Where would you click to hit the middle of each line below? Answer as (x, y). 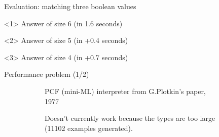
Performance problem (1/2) (47, 74)
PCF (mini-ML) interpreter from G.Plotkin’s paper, (125, 91)
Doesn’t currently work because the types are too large (130, 118)
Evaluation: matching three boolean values (70, 6)
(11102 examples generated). (89, 128)
